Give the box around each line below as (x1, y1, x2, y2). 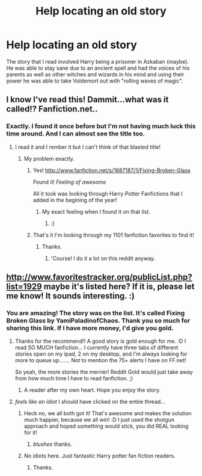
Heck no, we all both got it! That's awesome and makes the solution (23, 410, 192, 417)
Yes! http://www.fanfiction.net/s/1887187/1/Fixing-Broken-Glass (32, 167, 191, 174)
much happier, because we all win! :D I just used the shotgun (23, 416, 175, 424)
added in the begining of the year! (32, 196, 117, 203)
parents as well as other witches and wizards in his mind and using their (6, 70, 185, 78)
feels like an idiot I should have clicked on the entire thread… (14, 398, 165, 406)
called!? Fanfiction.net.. (6, 104, 98, 114)
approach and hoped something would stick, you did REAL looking (23, 422, 189, 430)
